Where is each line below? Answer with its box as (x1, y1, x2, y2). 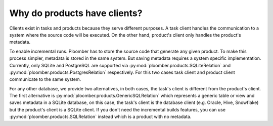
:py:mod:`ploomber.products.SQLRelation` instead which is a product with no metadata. (9, 113, 192, 120)
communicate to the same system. (9, 76, 81, 82)
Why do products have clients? (9, 8, 143, 19)
